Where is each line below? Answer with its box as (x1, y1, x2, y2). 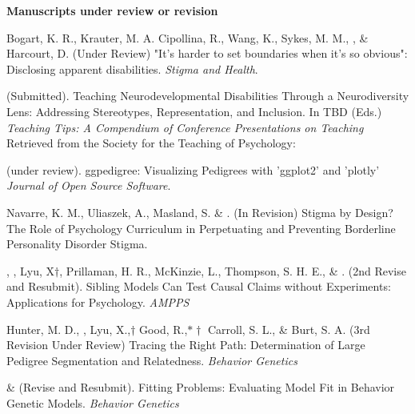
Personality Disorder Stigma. (6, 235, 148, 252)
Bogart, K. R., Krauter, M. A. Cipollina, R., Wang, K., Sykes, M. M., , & (6, 29, 369, 46)
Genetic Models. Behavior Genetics (6, 394, 179, 411)
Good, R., (139, 320, 188, 337)
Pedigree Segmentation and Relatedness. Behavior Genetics (6, 352, 297, 368)
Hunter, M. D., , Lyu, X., (6, 320, 131, 337)
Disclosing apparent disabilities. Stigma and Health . (6, 60, 258, 77)
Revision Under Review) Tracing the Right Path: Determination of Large (6, 336, 365, 353)
